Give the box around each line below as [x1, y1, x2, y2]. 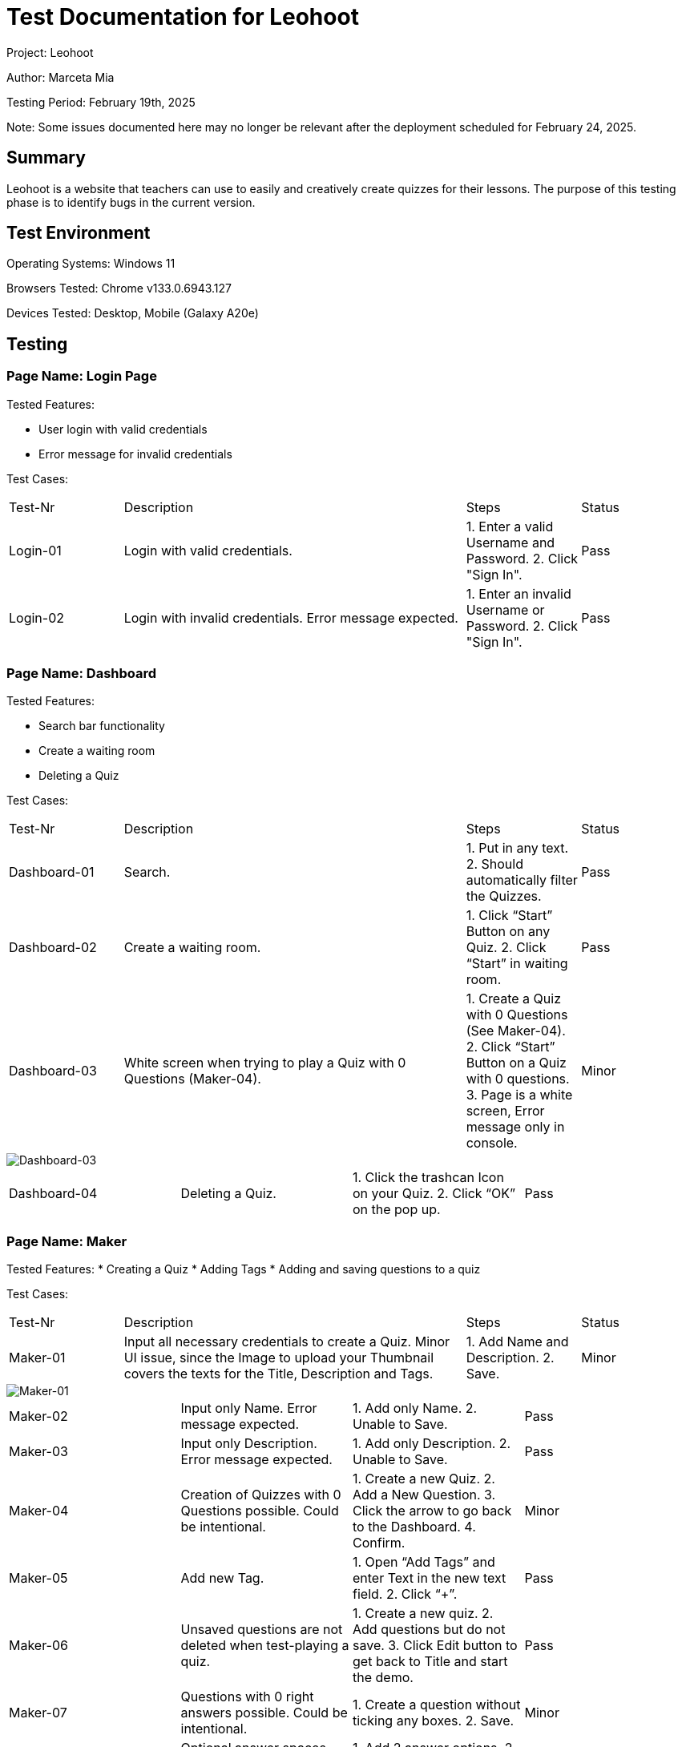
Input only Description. [180, 1435, 317, 1452]
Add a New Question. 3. [353, 1487, 496, 1503]
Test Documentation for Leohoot [6, 3, 359, 30]
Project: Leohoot [6, 45, 94, 59]
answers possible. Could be [180, 1705, 348, 1721]
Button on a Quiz [466, 1055, 567, 1071]
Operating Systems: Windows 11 [6, 256, 176, 271]
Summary [6, 147, 86, 168]
